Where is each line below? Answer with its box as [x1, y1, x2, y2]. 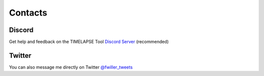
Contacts [9, 7, 47, 18]
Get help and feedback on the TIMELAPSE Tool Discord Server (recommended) [9, 39, 169, 45]
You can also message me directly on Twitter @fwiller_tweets [9, 64, 133, 70]
